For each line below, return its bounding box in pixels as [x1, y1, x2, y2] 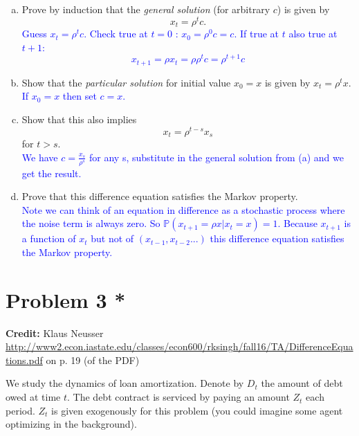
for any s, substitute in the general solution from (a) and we [89, 149, 344, 164]
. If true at [234, 26, 279, 41]
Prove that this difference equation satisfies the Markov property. [21, 189, 298, 203]
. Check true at [84, 26, 148, 41]
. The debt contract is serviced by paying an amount [67, 390, 290, 404]
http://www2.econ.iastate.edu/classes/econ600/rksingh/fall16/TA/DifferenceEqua [6, 339, 353, 354]
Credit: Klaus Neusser [6, 325, 104, 340]
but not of [91, 231, 134, 246]
